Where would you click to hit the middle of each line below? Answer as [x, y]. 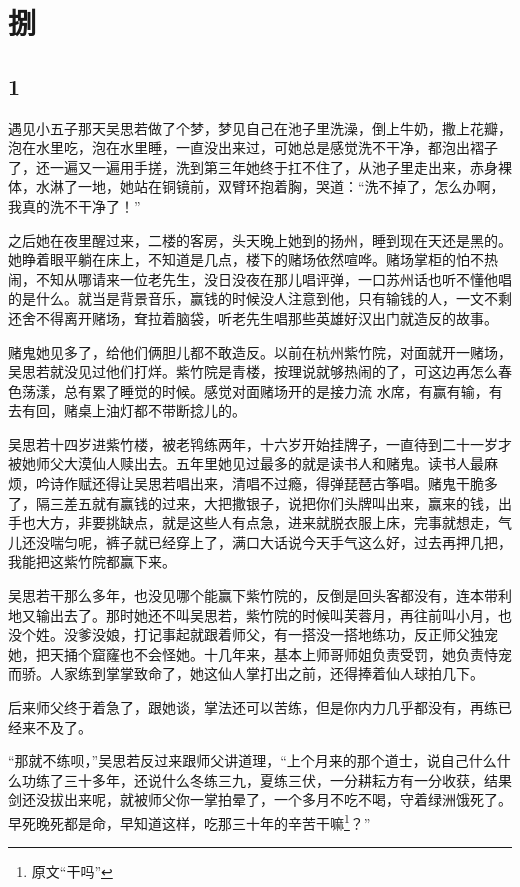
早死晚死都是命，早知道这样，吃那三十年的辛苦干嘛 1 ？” [189, 821]
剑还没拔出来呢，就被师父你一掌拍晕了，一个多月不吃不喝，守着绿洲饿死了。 [260, 799]
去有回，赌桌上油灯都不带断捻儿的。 [127, 410]
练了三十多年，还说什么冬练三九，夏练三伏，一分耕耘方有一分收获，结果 [273, 779]
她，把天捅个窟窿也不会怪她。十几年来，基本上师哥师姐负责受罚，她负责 [246, 653]
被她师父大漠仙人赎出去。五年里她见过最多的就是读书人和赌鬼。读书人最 [246, 463]
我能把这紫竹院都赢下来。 [92, 561]
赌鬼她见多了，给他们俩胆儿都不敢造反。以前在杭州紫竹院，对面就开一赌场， [260, 351]
